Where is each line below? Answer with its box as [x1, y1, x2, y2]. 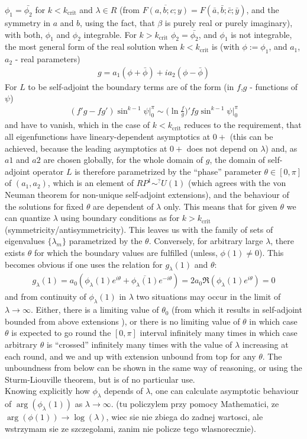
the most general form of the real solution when [5, 40, 177, 53]
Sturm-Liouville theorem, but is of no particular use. [5, 373, 195, 385]
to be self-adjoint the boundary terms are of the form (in [28, 80, 234, 92]
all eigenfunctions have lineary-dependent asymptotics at [5, 130, 211, 142]
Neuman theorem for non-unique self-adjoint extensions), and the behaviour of [5, 188, 289, 200]
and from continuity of [5, 290, 86, 303]
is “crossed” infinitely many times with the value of [46, 338, 232, 350]
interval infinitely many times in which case [140, 326, 298, 339]
